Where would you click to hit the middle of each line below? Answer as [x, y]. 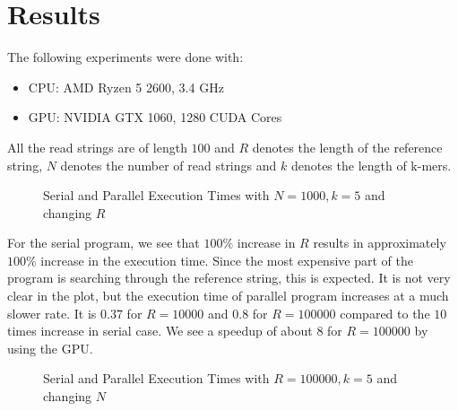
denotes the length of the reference [347, 147]
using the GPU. [50, 348]
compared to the [385, 313]
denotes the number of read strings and [169, 165]
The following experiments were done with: [125, 57]
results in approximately [380, 243]
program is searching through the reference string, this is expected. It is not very [229, 278]
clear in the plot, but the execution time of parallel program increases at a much [228, 296]
